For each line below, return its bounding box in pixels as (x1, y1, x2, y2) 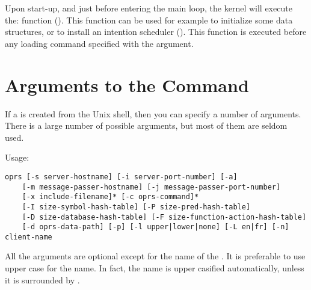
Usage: (5, 151, 29, 164)
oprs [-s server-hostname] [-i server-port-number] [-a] (5, 172, 238, 181)
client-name (5, 232, 52, 241)
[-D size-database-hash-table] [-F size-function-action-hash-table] (22, 212, 307, 221)
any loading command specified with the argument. (5, 37, 194, 49)
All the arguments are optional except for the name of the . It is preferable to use (5, 250, 306, 262)
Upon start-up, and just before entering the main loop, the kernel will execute (5, 2, 292, 14)
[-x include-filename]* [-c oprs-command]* (22, 193, 199, 202)
